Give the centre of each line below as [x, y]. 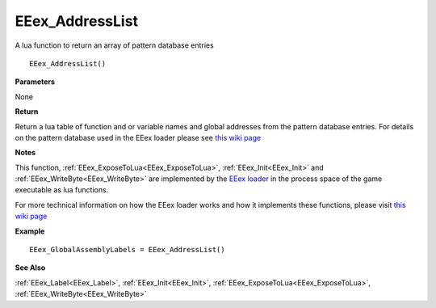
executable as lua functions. [62, 190]
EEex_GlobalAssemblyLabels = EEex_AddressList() [127, 250]
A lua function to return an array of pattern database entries [114, 45]
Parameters [35, 82]
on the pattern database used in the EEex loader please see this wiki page [138, 137]
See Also [30, 268]
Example [30, 231]
